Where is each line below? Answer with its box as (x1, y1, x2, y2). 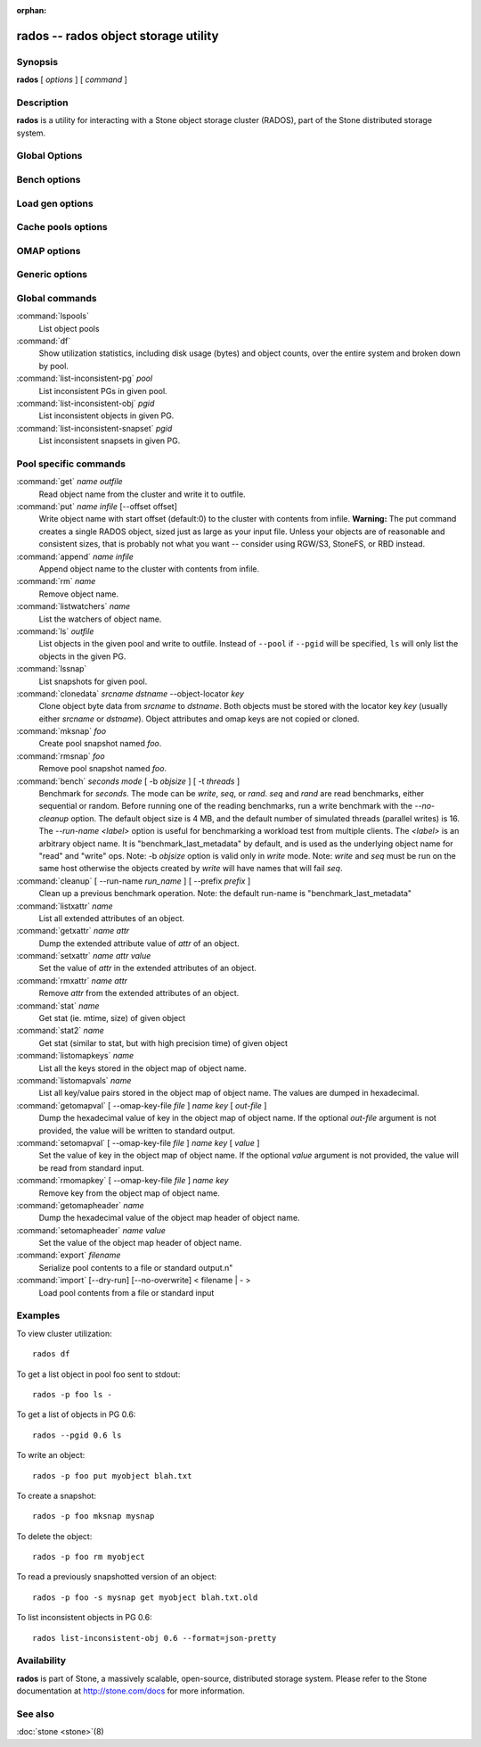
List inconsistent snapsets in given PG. (38, 435, 181, 446)
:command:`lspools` (16, 310, 89, 321)
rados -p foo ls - (32, 1389, 113, 1399)
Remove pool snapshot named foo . (38, 763, 167, 774)
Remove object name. (38, 589, 119, 599)
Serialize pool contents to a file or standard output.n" (38, 1262, 233, 1273)
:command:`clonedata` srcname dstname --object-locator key (16, 688, 245, 699)
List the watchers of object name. (38, 614, 162, 624)
